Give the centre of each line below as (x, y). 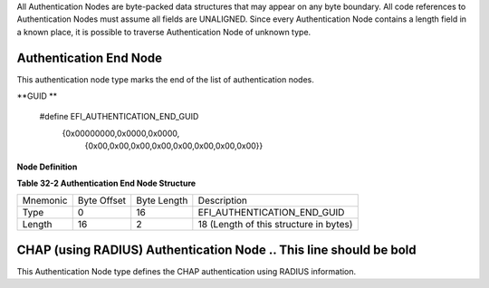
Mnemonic (45, 201)
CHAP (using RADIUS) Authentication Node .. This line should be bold (216, 250)
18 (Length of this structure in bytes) (275, 225)
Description (223, 201)
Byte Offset (102, 201)
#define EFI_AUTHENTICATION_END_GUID (119, 117)
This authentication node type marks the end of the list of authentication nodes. (165, 79)
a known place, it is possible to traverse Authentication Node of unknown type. (164, 32)
